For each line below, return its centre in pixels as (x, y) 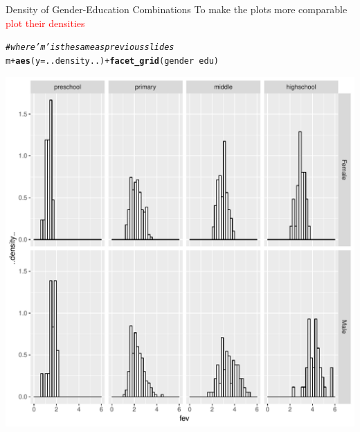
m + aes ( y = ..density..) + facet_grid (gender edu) (112, 61)
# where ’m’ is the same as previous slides (90, 47)
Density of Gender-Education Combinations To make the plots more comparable (177, 9)
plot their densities (45, 23)
